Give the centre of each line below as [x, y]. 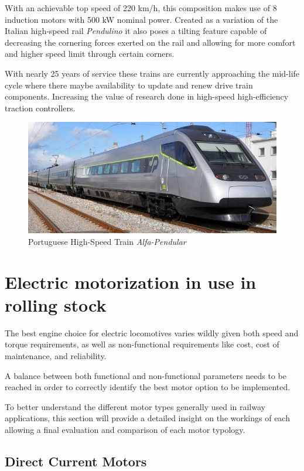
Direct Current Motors [76, 461]
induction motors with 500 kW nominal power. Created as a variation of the [141, 19]
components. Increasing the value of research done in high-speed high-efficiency [147, 96]
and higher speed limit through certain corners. [90, 54]
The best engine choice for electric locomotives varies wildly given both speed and [152, 332]
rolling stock [56, 304]
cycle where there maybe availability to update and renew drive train [129, 85]
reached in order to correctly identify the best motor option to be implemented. [148, 387]
